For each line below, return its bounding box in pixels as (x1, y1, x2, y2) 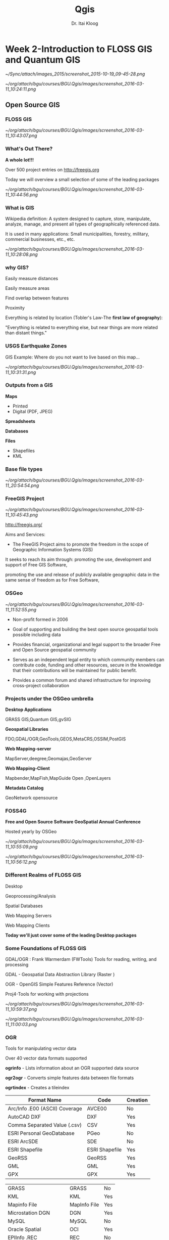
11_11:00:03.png (5, 1021, 37, 1027)
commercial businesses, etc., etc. (5, 236, 75, 242)
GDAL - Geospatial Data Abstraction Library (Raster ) (5, 971, 115, 977)
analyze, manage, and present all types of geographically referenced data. (5, 221, 160, 227)
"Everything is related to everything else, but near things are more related (5, 325, 158, 331)
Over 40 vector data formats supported (5, 1055, 87, 1061)
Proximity (5, 305, 25, 311)
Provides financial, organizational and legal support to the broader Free (12, 641, 160, 647)
